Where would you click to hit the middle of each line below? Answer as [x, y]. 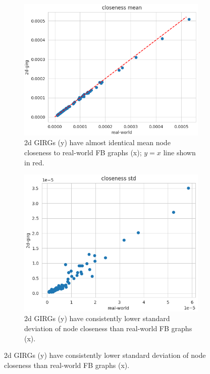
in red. [34, 162]
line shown [179, 152]
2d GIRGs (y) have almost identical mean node [97, 142]
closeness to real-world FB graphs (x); [83, 152]
